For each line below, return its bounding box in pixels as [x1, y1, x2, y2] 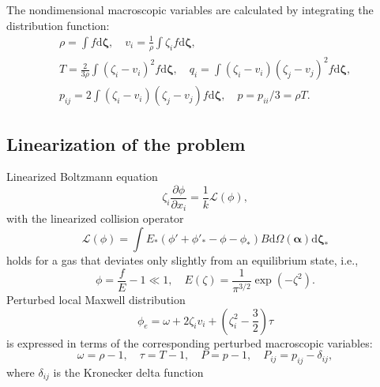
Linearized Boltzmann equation [6, 168, 158, 185]
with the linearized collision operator [6, 210, 184, 227]
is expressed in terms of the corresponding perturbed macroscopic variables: [6, 334, 373, 351]
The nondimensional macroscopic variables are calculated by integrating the [6, 2, 374, 17]
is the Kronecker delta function [53, 364, 204, 381]
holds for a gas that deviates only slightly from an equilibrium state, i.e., [6, 252, 359, 269]
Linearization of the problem [6, 131, 246, 156]
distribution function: [6, 17, 110, 33]
